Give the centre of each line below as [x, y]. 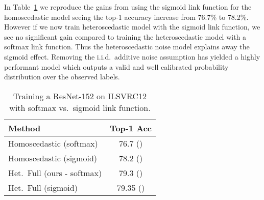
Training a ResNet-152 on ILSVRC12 [80, 96]
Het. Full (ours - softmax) [55, 173]
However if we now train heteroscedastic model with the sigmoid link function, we [132, 27]
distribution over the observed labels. [62, 77]
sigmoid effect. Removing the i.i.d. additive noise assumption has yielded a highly [132, 56]
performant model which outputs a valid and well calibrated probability [116, 66]
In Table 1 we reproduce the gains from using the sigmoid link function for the [128, 7]
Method [25, 128]
